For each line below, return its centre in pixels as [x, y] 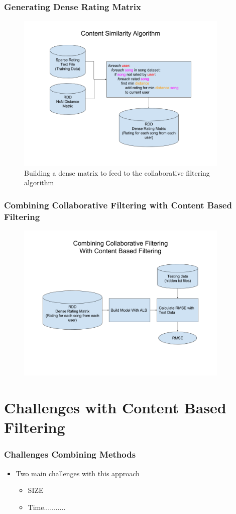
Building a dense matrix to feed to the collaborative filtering [117, 172]
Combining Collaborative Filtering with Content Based [118, 205]
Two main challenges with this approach [78, 473]
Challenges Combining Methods [70, 454]
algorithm [39, 182]
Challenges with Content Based [115, 407]
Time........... [47, 507]
